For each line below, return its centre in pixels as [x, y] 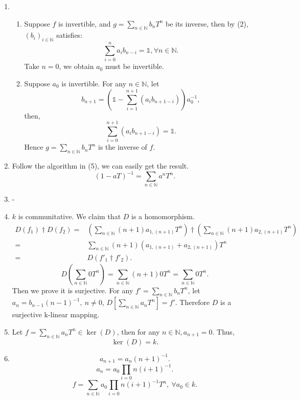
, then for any [138, 331]
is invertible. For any [94, 83]
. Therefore [192, 302]
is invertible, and [85, 23]
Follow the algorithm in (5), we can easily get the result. [100, 166]
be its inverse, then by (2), [207, 23]
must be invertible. [134, 66]
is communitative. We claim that [70, 216]
